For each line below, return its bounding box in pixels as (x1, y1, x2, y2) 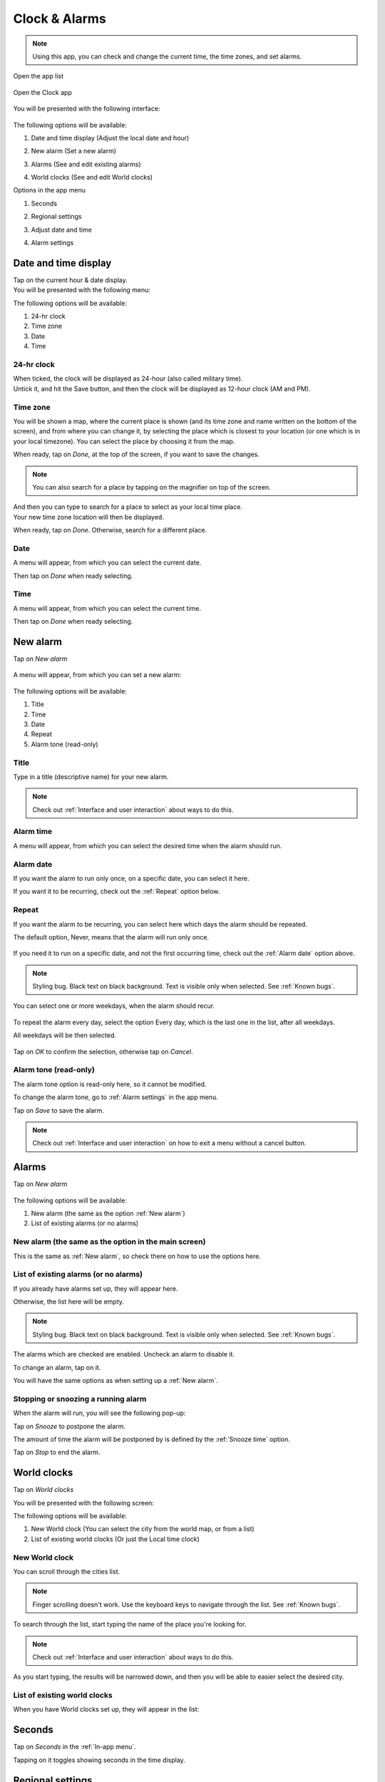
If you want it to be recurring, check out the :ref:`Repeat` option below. (13, 887, 220, 896)
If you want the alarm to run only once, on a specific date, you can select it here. (13, 874, 250, 882)
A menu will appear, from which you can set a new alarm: (13, 671, 182, 679)
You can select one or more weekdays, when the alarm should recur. (13, 1001, 215, 1010)
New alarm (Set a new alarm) (31, 147, 117, 155)
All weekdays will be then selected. (13, 1031, 117, 1040)
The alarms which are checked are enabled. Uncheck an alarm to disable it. (13, 1350, 235, 1359)
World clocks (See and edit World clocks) (31, 173, 153, 182)
